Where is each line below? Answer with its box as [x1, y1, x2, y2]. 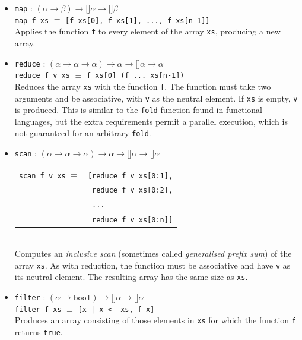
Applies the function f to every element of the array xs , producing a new [14, 25, 281, 37]
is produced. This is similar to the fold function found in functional [14, 103, 262, 116]
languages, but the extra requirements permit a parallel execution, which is [14, 115, 288, 127]
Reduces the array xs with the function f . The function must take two [14, 80, 271, 92]
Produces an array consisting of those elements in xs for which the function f [14, 314, 296, 326]
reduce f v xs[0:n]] [92, 216, 173, 225]
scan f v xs [18, 171, 66, 180]
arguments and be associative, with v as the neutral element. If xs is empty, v [14, 92, 298, 104]
